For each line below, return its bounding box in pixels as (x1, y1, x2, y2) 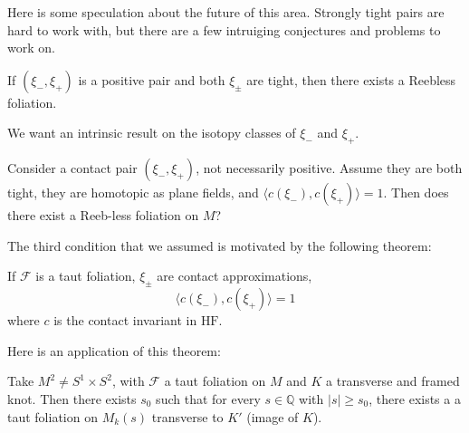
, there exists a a (368, 389, 461, 408)
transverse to (151, 407, 224, 426)
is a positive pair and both (78, 70, 225, 89)
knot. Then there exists (7, 389, 137, 408)
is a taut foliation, (35, 266, 136, 285)
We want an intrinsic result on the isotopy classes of (7, 123, 296, 142)
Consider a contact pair (7, 159, 138, 178)
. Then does (383, 183, 449, 202)
